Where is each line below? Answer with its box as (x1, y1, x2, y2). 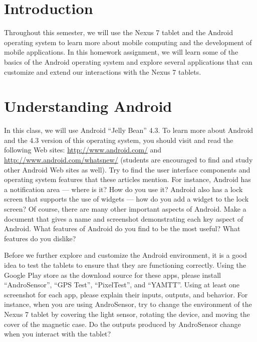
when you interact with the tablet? (4, 328, 111, 339)
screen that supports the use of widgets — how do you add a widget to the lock (4, 194, 249, 204)
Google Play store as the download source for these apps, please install (4, 269, 221, 280)
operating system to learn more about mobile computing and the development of (4, 37, 252, 47)
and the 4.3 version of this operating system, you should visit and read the (4, 134, 233, 145)
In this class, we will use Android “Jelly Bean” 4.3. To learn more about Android (4, 125, 253, 135)
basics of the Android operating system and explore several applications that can (4, 56, 252, 67)
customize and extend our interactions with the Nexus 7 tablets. (4, 66, 201, 77)
